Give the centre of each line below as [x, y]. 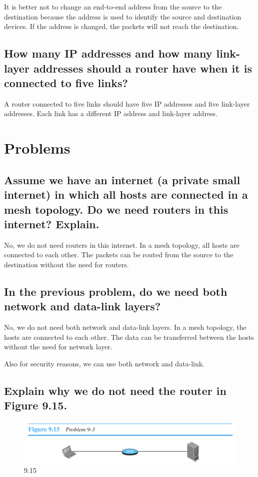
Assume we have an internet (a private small [122, 179]
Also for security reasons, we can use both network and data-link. [104, 363]
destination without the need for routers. [66, 264]
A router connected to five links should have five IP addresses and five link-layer [127, 103]
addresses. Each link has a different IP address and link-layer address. [111, 113]
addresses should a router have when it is [142, 68]
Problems [37, 148]
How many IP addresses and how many [108, 53]
